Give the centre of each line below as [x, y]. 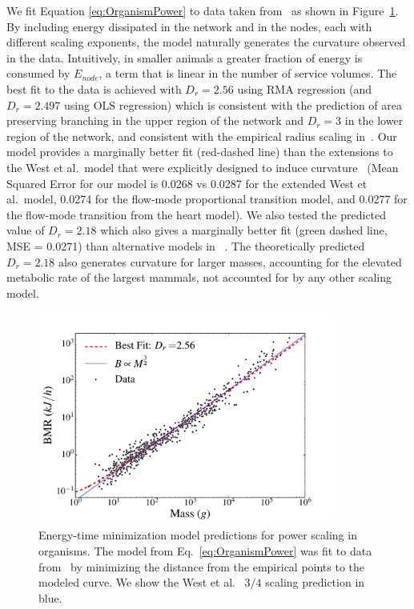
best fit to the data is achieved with [94, 88]
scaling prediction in [315, 582]
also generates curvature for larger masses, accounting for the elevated [230, 261]
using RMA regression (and [305, 88]
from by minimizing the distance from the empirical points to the [202, 566]
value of [26, 230]
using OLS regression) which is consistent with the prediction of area [233, 104]
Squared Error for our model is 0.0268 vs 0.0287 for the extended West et [187, 183]
